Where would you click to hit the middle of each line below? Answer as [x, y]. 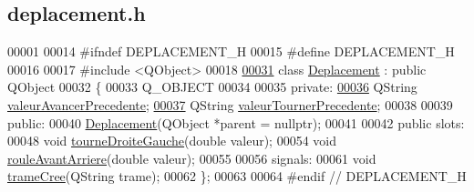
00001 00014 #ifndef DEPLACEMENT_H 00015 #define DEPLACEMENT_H [231, 51]
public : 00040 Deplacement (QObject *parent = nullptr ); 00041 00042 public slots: [236, 122]
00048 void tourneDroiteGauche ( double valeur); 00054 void [172, 141]
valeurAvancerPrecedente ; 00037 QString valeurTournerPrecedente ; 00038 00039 [230, 104]
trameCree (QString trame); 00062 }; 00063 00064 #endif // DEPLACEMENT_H [237, 176]
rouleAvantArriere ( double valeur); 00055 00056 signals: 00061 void [192, 158]
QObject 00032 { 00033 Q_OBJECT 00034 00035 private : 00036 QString [212, 87]
